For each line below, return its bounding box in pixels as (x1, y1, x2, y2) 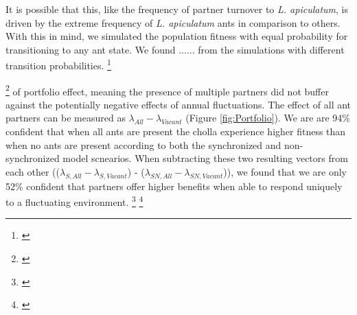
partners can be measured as (5, 110, 126, 125)
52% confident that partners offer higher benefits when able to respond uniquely (5, 178, 343, 193)
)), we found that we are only (223, 164, 347, 178)
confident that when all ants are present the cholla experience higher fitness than (5, 124, 346, 139)
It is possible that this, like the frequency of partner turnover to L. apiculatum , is (5, 2, 349, 16)
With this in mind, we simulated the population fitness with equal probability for (5, 29, 348, 43)
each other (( (5, 164, 60, 178)
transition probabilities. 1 (5, 56, 111, 73)
